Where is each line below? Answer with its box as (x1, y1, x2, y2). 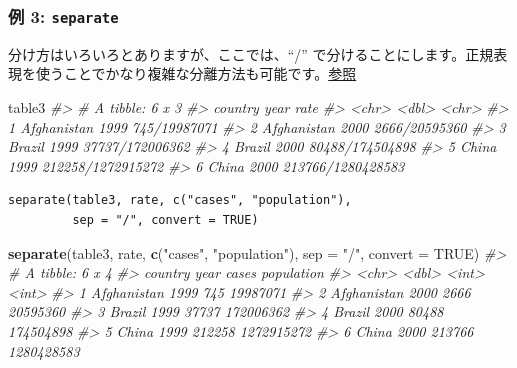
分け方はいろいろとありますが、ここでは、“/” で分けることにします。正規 (8, 43, 494, 64)
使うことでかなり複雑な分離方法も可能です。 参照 (35, 63, 357, 84)
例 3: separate (8, 3, 119, 28)
